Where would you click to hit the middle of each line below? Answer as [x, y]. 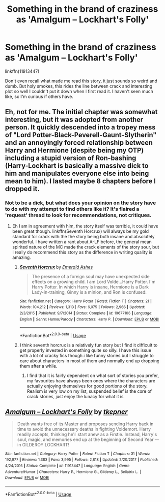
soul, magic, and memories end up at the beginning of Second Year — [88, 439]
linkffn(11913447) [22, 71]
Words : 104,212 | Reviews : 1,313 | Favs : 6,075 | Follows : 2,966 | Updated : [82, 307]
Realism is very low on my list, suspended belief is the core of [89, 391]
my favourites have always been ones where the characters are [91, 380]
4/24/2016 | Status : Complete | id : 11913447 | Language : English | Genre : [68, 466]
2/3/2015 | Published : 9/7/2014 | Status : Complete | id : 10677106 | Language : [86, 313]
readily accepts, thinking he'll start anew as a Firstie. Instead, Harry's [87, 434]
